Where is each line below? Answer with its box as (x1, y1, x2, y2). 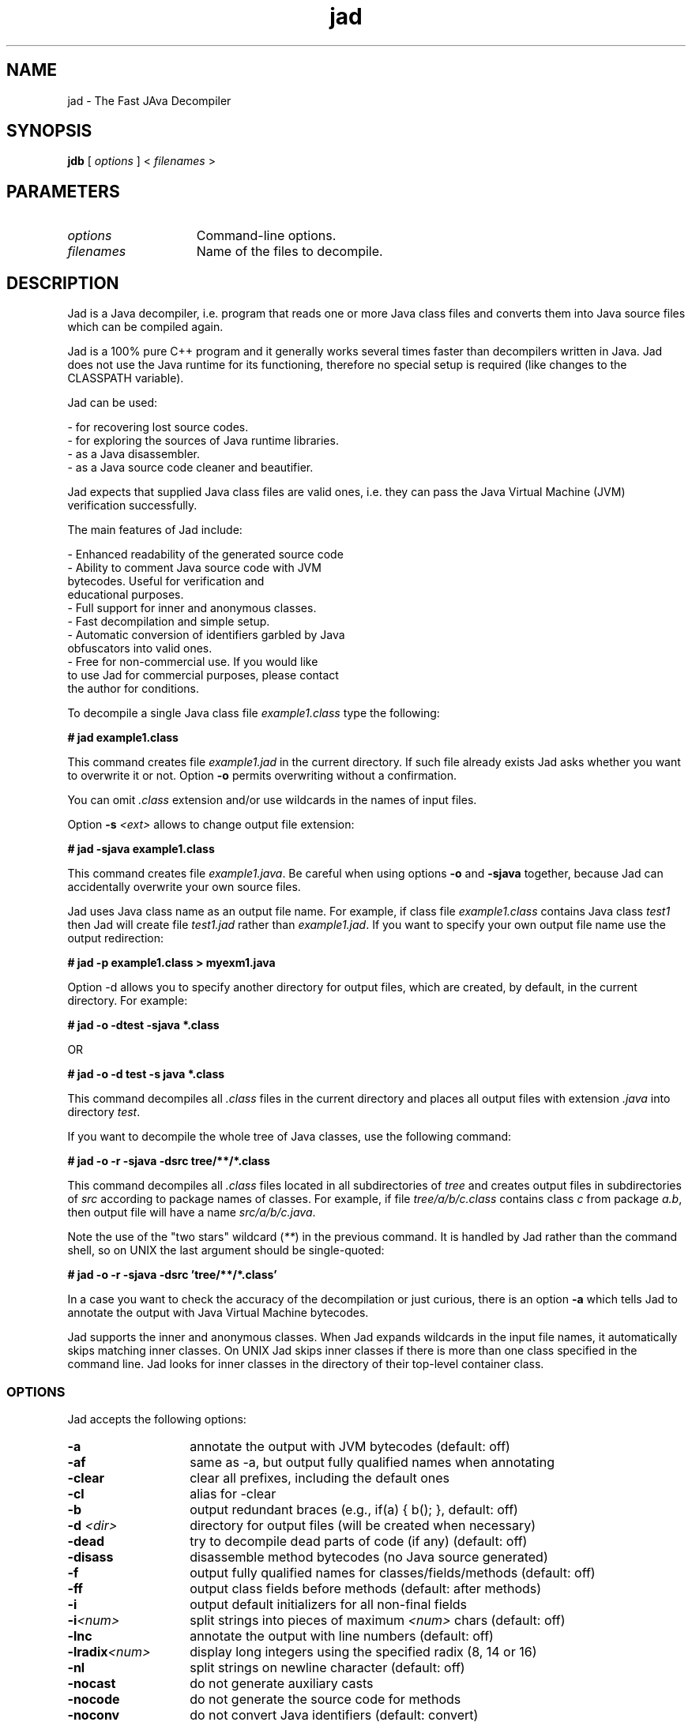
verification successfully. (67, 498, 197, 513)
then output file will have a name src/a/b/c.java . (67, 1205, 316, 1220)
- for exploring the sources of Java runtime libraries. (67, 434, 339, 448)
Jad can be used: (67, 396, 158, 410)
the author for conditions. (67, 682, 200, 696)
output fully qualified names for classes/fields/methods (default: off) (190, 1564, 596, 1581)
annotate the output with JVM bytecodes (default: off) (190, 1438, 510, 1454)
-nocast (67, 1675, 116, 1691)
